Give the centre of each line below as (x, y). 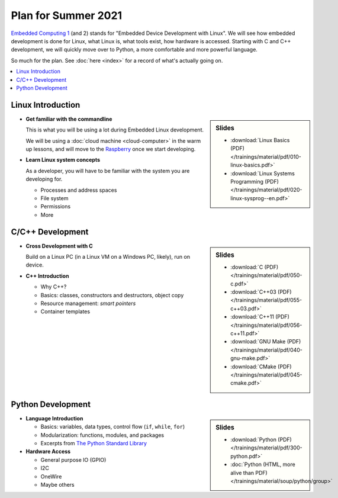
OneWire (51, 476)
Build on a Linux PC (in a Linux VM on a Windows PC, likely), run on (108, 257)
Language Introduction (54, 418)
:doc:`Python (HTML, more (263, 464)
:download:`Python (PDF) (261, 440)
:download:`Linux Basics (260, 140)
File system (54, 198)
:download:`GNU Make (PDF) (266, 342)
